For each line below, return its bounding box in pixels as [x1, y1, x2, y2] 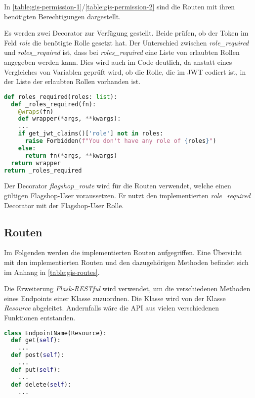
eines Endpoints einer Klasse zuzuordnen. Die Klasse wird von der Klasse [4, 293, 226, 303]
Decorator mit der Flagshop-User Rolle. [4, 200, 124, 210]
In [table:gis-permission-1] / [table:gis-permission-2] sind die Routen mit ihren [4, 1, 235, 11]
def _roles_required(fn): [11, 100, 96, 108]
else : [18, 144, 36, 152]
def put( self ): [11, 366, 61, 373]
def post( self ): [11, 352, 64, 359]
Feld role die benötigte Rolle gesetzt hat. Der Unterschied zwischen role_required [4, 37, 249, 47]
